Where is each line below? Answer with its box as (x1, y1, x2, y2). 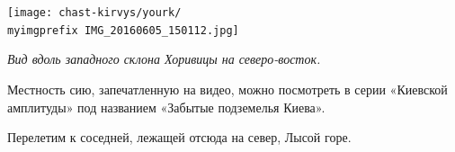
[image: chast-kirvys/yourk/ (7, 6, 182, 19)
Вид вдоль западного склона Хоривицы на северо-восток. (7, 49, 321, 68)
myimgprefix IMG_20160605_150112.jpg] (7, 23, 239, 37)
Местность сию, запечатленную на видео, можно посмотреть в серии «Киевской (7, 79, 448, 98)
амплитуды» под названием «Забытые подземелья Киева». (7, 97, 326, 116)
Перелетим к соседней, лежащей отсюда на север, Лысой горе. (7, 128, 352, 147)
